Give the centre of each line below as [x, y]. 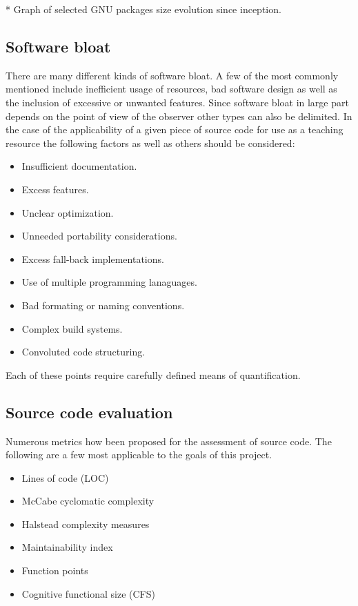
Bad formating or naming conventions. [103, 305]
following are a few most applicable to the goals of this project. [139, 454]
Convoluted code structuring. [83, 352]
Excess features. [55, 189]
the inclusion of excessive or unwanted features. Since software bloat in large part [177, 102]
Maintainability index [67, 547]
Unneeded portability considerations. [99, 236]
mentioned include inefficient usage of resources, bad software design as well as [171, 89]
